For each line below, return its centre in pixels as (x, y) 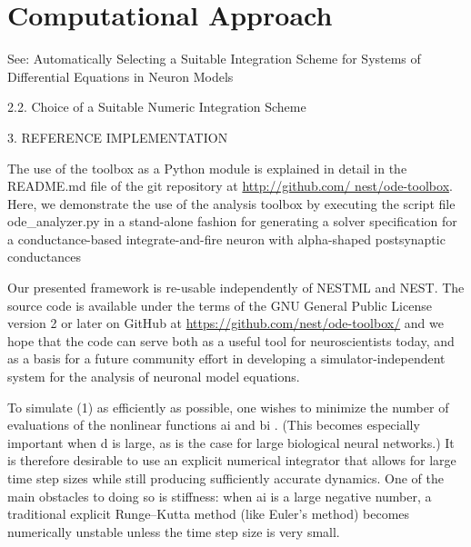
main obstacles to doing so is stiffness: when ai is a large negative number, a (220, 496)
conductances (44, 257)
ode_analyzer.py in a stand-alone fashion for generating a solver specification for (232, 221)
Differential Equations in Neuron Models (120, 76)
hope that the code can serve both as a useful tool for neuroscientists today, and (231, 340)
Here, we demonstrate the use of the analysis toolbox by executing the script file (231, 203)
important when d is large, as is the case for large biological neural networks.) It (231, 442)
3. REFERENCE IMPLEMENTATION (118, 137)
